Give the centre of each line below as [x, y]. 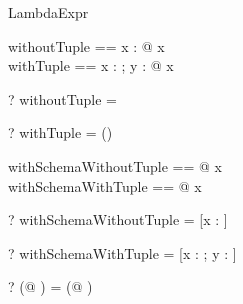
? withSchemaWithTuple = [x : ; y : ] [122, 252]
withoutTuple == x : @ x [86, 45]
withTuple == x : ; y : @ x [91, 65]
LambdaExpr [48, 12]
